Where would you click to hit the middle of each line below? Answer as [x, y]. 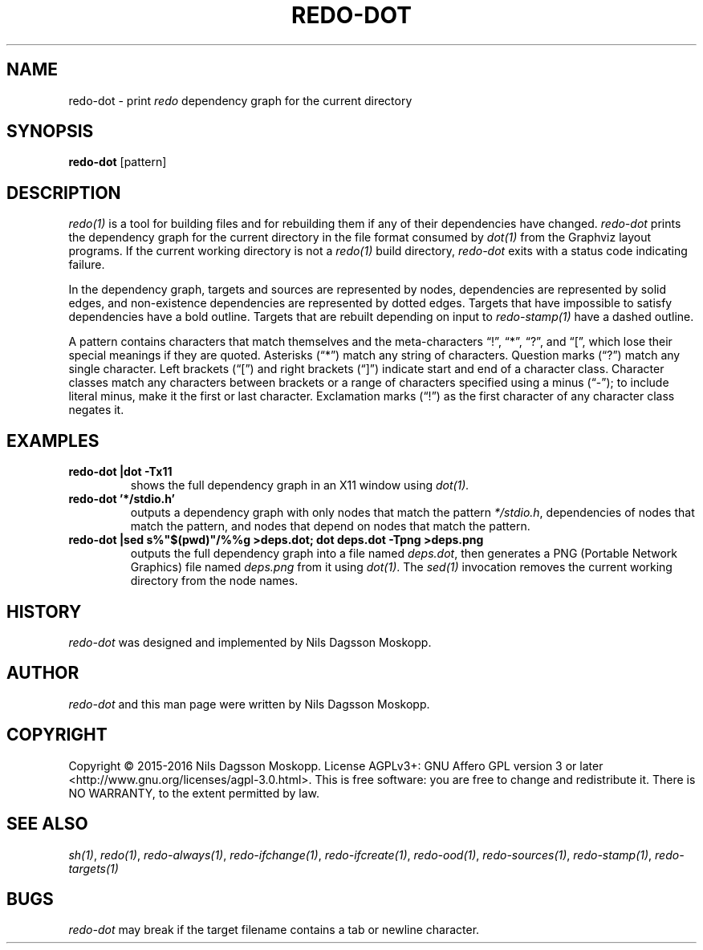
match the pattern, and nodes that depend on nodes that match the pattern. [330, 526]
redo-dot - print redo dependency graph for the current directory [240, 100]
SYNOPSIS [50, 132]
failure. [87, 265]
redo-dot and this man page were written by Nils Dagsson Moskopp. [249, 704]
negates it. [96, 410]
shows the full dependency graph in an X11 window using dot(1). [300, 485]
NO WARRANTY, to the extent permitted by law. [194, 793]
